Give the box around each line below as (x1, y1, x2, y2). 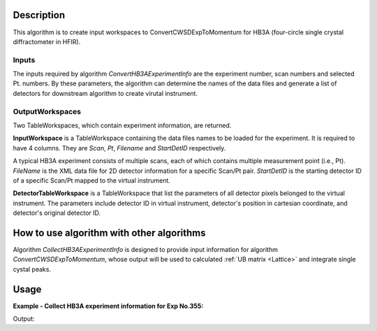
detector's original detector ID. (13, 209, 101, 217)
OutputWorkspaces (13, 106, 82, 116)
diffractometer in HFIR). (13, 37, 81, 45)
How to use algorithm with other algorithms (13, 227, 206, 239)
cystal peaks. (13, 265, 52, 273)
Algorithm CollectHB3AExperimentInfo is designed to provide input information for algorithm (13, 246, 279, 253)
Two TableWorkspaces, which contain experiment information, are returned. (13, 121, 232, 129)
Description (13, 9, 66, 21)
